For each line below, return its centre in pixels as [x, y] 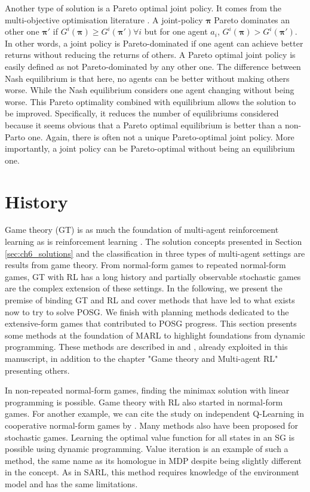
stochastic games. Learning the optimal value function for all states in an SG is [150, 437]
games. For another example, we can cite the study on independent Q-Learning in [155, 413]
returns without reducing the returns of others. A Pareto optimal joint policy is [150, 55]
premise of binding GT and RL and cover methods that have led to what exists [150, 300]
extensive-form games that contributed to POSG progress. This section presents [151, 323]
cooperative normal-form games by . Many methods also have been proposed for [151, 425]
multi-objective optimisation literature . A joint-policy [104, 19]
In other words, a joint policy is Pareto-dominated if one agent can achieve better [154, 43]
